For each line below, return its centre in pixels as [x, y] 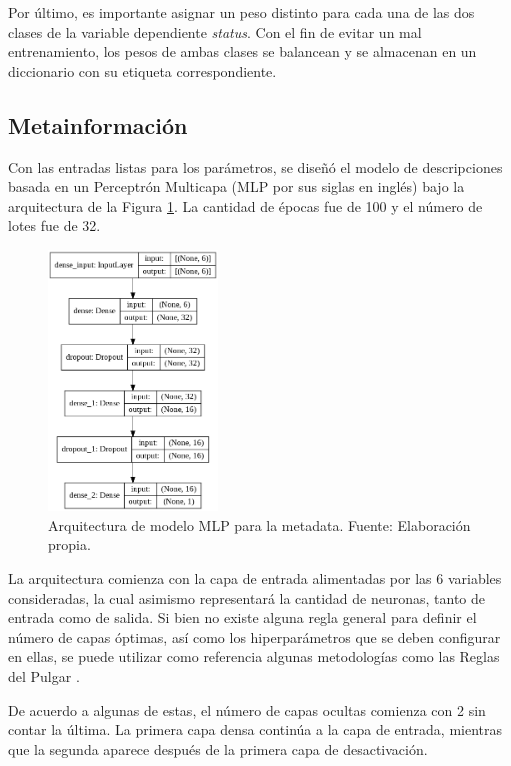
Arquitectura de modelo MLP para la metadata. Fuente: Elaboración [259, 524]
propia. [69, 544]
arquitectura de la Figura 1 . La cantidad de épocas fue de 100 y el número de [245, 205]
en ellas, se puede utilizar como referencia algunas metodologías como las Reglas [254, 656]
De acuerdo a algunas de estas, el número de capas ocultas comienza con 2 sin [247, 709]
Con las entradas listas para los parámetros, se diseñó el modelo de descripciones [255, 166]
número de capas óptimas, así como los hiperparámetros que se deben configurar [254, 636]
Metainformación [98, 124]
